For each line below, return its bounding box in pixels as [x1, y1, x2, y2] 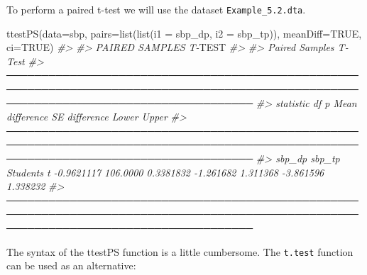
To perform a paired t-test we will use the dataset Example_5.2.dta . [6, 2, 306, 16]
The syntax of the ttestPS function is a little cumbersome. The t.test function [6, 244, 354, 259]
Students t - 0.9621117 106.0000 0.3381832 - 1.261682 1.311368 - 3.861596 [6, 164, 324, 179]
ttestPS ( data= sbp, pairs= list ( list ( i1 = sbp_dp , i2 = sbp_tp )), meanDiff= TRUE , [6, 26, 362, 40]
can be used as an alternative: [6, 258, 136, 273]
